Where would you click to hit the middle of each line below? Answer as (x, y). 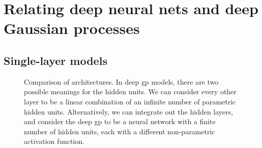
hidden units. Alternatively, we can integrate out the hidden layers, (128, 111)
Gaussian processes (72, 28)
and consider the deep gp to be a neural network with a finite (120, 121)
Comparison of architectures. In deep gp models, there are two (121, 81)
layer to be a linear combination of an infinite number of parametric (130, 101)
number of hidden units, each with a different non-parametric (120, 131)
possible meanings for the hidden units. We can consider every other (130, 91)
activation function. (54, 141)
